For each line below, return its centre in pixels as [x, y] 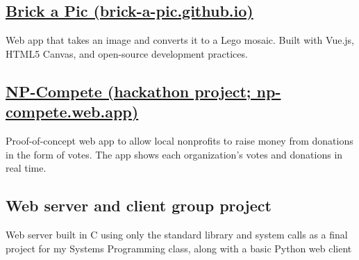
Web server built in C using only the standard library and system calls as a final [177, 234]
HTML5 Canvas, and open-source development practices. [127, 53]
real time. [26, 168]
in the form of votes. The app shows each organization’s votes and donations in [174, 154]
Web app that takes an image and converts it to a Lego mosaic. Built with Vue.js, [180, 40]
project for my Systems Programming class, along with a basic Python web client [179, 248]
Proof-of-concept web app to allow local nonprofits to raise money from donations [179, 140]
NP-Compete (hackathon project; [128, 91]
